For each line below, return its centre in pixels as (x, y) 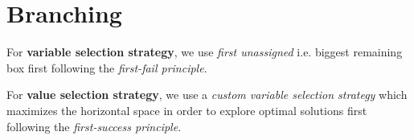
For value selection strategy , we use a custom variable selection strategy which (207, 95)
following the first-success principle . (94, 126)
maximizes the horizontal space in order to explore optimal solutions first (187, 110)
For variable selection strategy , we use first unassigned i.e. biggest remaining (205, 52)
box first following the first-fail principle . (107, 67)
